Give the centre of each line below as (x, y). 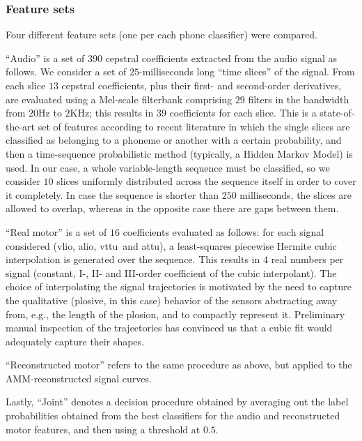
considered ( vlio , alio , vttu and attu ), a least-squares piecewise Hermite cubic (171, 245)
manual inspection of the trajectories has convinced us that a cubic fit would (169, 328)
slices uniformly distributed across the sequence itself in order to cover (206, 181)
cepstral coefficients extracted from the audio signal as (221, 58)
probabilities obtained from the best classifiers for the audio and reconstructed (173, 416)
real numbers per (307, 259)
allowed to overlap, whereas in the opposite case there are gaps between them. (172, 208)
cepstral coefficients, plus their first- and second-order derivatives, (202, 85)
